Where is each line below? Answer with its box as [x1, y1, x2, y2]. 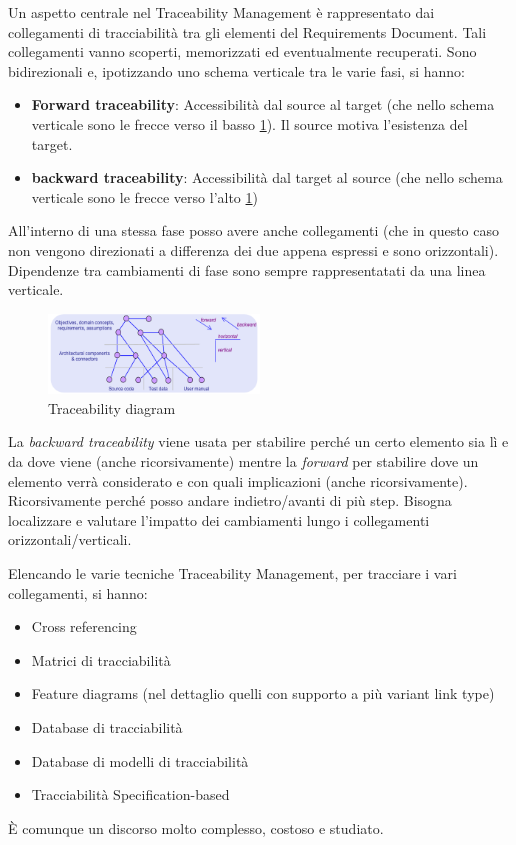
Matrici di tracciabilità [31, 649, 171, 670]
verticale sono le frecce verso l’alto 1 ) [31, 186, 258, 207]
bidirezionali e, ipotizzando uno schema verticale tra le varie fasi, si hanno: [8, 60, 465, 81]
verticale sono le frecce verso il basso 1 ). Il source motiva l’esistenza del [31, 113, 468, 134]
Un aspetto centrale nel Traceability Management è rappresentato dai [8, 2, 435, 22]
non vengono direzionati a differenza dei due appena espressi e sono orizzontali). [8, 239, 499, 260]
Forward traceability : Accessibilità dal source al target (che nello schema [31, 94, 495, 115]
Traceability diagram [48, 397, 176, 418]
